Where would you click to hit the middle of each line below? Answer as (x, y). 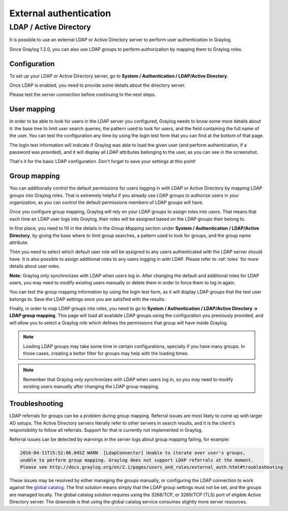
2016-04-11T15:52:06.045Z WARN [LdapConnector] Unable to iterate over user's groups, (133, 453)
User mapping (32, 109)
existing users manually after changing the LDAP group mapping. (91, 387)
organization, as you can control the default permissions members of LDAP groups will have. (106, 203)
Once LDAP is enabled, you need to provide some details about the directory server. (97, 85)
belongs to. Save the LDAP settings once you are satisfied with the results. (87, 299)
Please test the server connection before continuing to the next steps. (83, 95)
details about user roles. (35, 266)
